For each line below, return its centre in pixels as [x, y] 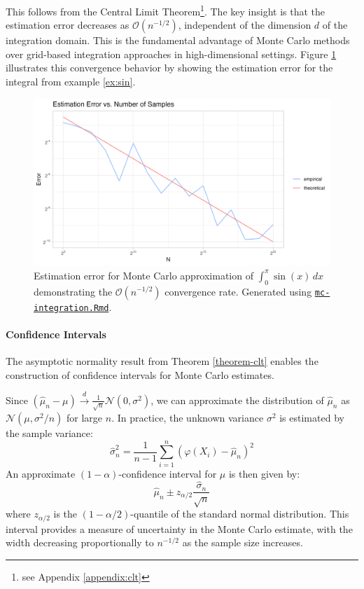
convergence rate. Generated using [238, 291]
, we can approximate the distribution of [237, 400]
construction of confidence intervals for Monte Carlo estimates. [140, 374]
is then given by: [264, 473]
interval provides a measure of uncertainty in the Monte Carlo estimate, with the [179, 528]
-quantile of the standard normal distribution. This [240, 514]
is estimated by [312, 417]
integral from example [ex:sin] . [71, 82]
